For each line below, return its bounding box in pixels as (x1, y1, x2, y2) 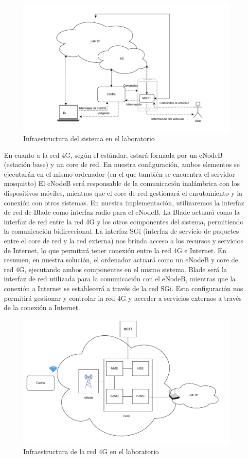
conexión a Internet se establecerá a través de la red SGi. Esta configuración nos (4, 283, 243, 293)
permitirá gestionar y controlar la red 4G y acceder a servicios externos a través (4, 293, 242, 303)
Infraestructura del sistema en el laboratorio (23, 133, 155, 144)
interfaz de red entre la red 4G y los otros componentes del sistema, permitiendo (4, 216, 244, 226)
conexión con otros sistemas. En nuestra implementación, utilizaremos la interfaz (4, 197, 245, 207)
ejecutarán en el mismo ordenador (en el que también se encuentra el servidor (4, 168, 235, 179)
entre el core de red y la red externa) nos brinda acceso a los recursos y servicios (4, 236, 243, 246)
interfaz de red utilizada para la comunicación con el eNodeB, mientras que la (4, 274, 236, 284)
